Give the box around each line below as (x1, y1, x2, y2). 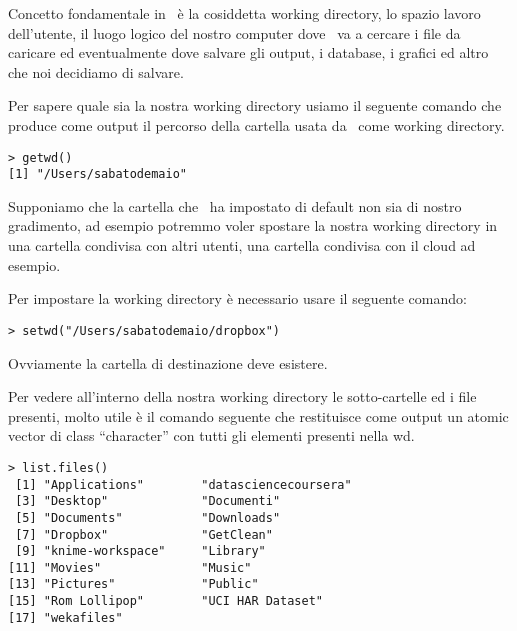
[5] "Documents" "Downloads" (15, 510, 281, 525)
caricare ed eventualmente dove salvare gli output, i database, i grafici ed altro (8, 42, 489, 63)
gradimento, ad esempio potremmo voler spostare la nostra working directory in (8, 215, 498, 236)
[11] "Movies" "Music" (8, 560, 252, 575)
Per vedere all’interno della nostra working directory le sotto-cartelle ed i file (8, 386, 477, 407)
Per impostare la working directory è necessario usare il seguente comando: (8, 288, 467, 309)
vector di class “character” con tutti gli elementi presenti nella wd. (8, 425, 415, 446)
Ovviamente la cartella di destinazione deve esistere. (8, 352, 328, 373)
